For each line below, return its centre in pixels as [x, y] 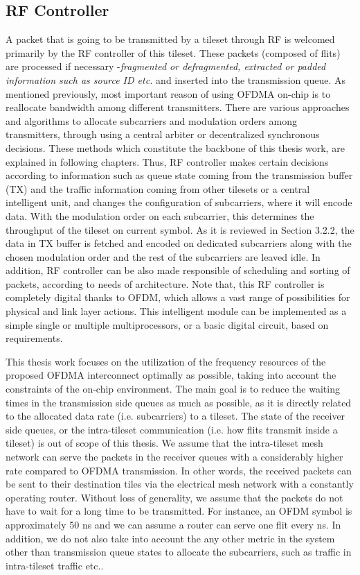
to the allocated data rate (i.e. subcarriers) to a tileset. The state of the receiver [175, 416]
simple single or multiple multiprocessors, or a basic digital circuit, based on [167, 324]
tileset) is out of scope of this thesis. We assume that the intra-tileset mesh [164, 443]
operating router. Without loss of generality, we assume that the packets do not [174, 497]
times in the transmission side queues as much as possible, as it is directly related [179, 402]
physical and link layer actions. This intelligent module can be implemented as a [176, 311]
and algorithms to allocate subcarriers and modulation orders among [151, 120]
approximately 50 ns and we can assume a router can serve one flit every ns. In [173, 524]
